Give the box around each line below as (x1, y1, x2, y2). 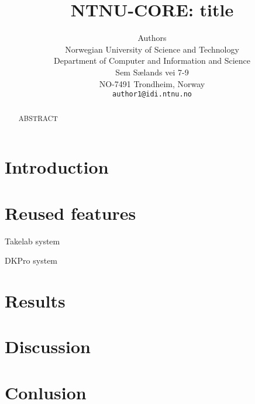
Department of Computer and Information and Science (54, 54, 250, 67)
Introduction (5, 155, 109, 179)
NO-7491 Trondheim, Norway (99, 77, 205, 89)
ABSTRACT (18, 113, 58, 123)
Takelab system (5, 234, 60, 247)
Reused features (5, 201, 136, 225)
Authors (137, 32, 167, 44)
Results (5, 288, 66, 312)
